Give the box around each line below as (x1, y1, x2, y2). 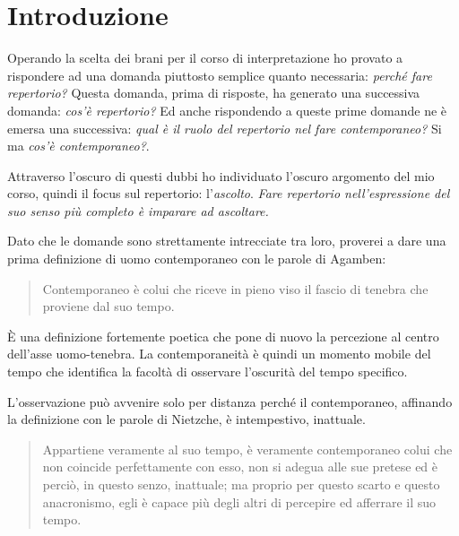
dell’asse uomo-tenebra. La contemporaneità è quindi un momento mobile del (7, 344, 431, 363)
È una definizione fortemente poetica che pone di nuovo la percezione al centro (7, 326, 439, 345)
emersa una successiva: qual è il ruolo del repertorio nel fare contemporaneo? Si (7, 118, 442, 137)
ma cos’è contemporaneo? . (7, 136, 150, 155)
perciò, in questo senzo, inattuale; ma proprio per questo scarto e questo (42, 475, 440, 493)
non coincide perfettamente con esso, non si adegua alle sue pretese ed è (42, 457, 438, 476)
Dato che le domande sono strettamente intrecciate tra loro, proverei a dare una (7, 231, 446, 250)
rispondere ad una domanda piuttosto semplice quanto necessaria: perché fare (7, 65, 432, 84)
